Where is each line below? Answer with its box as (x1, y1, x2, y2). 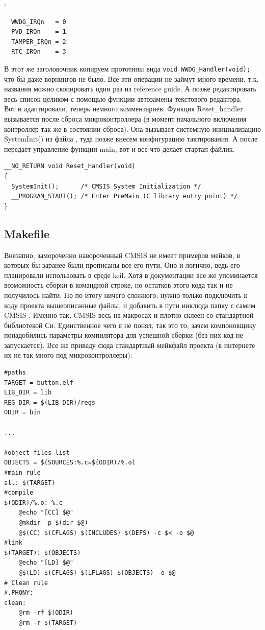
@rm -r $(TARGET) (18, 619, 77, 626)
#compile (4, 489, 34, 497)
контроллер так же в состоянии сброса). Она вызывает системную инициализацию (4, 123, 261, 134)
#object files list (4, 449, 70, 456)
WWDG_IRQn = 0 (11, 18, 66, 26)
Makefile (4, 225, 49, 241)
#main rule (4, 469, 41, 477)
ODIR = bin (4, 409, 41, 416)
